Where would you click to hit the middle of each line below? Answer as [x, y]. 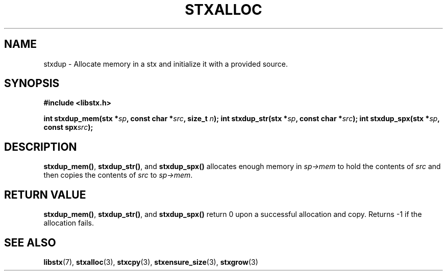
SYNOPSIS [32, 84]
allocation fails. [69, 223]
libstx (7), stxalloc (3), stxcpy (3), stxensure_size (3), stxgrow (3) [151, 262]
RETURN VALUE [45, 195]
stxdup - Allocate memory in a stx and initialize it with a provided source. [166, 64]
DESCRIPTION [41, 147]
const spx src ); [68, 127]
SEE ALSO [30, 242]
